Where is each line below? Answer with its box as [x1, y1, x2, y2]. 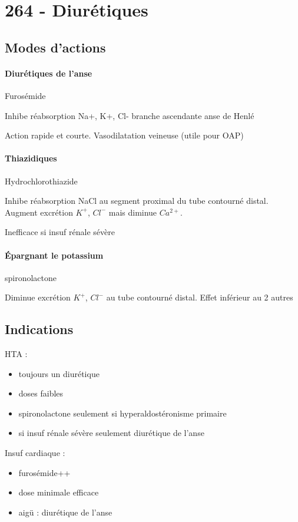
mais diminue [108, 206, 157, 218]
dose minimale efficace [18, 486, 99, 498]
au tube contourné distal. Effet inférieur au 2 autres [106, 291, 293, 303]
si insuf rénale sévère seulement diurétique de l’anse [18, 427, 204, 439]
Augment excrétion [5, 206, 73, 218]
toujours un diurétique [18, 367, 100, 379]
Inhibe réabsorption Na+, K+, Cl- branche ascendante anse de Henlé [5, 109, 254, 121]
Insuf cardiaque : [5, 447, 65, 459]
